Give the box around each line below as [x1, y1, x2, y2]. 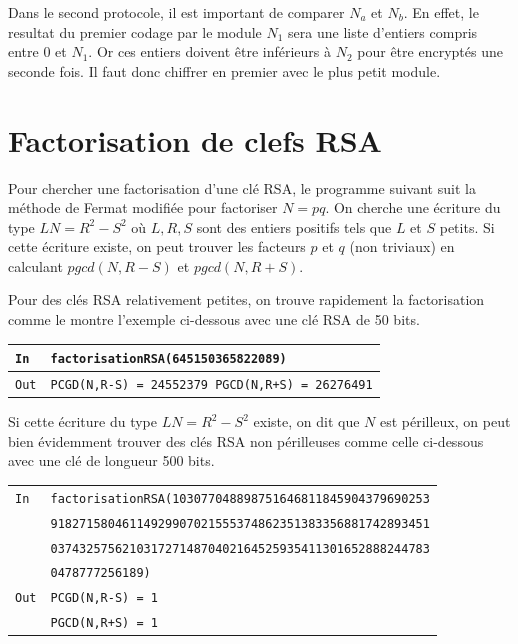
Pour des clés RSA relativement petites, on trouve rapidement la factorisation [8, 289, 485, 310]
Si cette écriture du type [8, 411, 158, 432]
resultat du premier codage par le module [8, 21, 262, 42]
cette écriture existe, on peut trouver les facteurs [8, 236, 306, 257]
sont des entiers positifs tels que [196, 216, 392, 237]
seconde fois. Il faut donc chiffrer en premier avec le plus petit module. [8, 60, 441, 81]
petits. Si [439, 216, 495, 237]
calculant [8, 255, 63, 276]
